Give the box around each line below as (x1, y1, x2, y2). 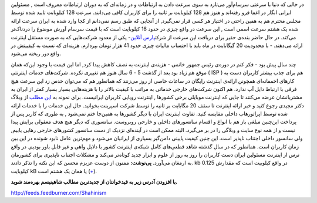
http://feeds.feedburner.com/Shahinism (11, 189, 107, 196)
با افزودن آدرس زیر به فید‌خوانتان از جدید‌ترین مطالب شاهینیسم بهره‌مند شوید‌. (11, 178, 178, 185)
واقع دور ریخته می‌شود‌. (11, 50, 62, 57)
